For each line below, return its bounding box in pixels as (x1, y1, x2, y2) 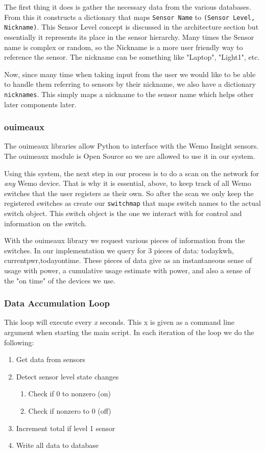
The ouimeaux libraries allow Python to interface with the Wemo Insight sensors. (4, 140, 259, 151)
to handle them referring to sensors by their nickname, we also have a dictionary (4, 79, 256, 89)
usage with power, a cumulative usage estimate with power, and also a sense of (4, 265, 251, 275)
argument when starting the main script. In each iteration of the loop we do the (4, 326, 254, 337)
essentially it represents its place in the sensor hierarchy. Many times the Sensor (4, 31, 254, 42)
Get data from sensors (16, 354, 86, 365)
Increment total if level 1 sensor (16, 422, 115, 433)
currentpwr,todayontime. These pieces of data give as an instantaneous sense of (4, 255, 252, 266)
